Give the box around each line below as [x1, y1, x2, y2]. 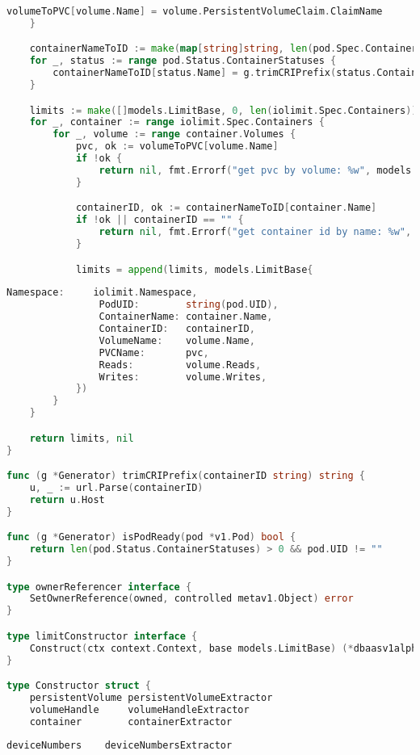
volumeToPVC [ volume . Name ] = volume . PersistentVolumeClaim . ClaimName [6, 6, 383, 17]
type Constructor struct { [6, 680, 152, 692]
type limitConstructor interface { [6, 630, 198, 642]
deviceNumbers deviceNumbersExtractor [6, 739, 233, 751]
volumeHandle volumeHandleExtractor [29, 703, 250, 715]
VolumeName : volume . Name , [99, 334, 255, 346]
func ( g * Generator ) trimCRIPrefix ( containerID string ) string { [6, 470, 365, 482]
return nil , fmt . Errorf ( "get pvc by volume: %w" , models [99, 164, 412, 176]
